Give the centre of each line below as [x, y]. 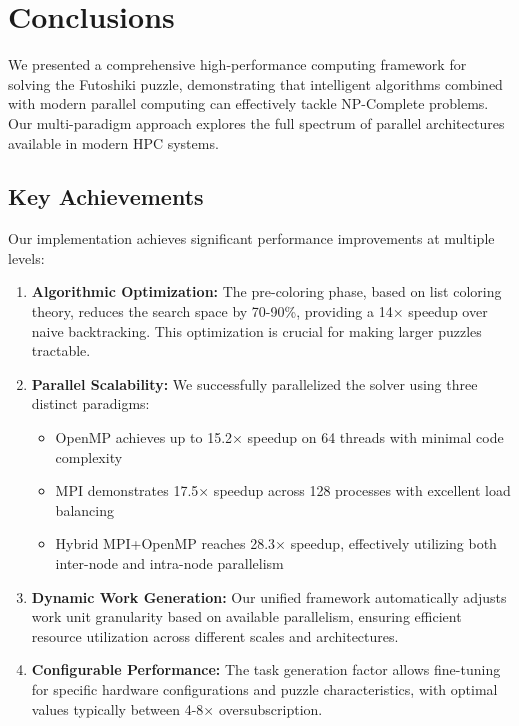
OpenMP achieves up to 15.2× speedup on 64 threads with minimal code [279, 437]
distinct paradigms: [90, 403]
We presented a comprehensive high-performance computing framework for [237, 64]
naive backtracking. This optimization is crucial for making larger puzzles [256, 330]
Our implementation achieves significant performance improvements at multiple [251, 238]
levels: [26, 257]
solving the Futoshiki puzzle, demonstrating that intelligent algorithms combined [255, 83]
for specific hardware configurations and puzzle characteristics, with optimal [264, 688]
